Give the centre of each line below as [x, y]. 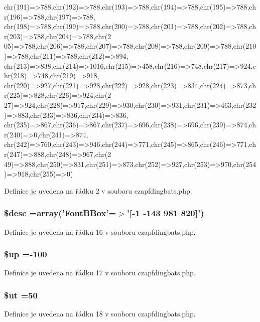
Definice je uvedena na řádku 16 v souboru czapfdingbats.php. [100, 231]
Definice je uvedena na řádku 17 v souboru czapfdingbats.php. [100, 273]
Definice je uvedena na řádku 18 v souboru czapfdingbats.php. [100, 314]
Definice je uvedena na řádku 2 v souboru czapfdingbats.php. [98, 190]
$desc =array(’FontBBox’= [60, 213]
